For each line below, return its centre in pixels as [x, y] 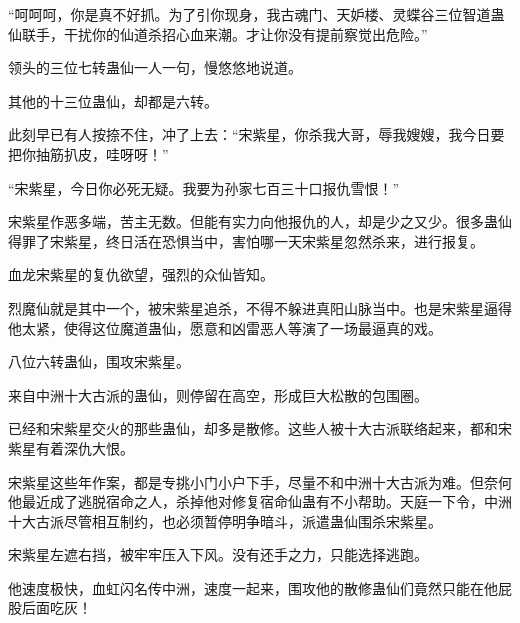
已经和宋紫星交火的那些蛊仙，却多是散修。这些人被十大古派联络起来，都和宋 [260, 428]
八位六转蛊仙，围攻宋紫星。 [99, 361]
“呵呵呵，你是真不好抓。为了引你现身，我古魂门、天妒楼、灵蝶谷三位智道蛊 [256, 14]
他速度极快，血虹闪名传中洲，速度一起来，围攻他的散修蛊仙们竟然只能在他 [253, 587]
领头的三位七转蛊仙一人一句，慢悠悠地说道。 [155, 67]
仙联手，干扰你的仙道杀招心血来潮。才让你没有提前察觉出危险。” [218, 33]
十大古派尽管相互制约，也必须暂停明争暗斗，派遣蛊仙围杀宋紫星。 [225, 520]
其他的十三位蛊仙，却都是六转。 [113, 100]
